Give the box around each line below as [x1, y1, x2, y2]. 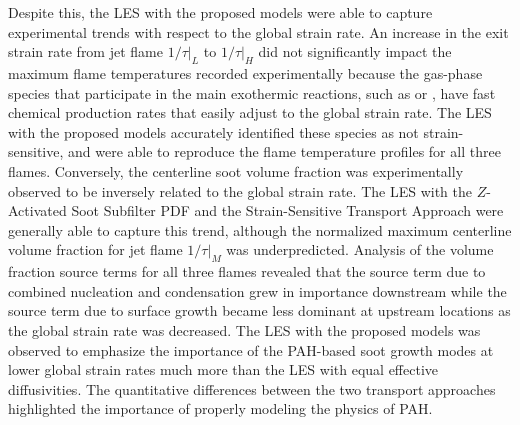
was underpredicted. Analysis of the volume [226, 239, 494, 260]
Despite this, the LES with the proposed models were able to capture [8, 2, 433, 22]
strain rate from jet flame [8, 41, 163, 62]
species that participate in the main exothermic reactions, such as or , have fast [8, 82, 496, 103]
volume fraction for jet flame [8, 239, 183, 260]
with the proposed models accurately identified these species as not [8, 121, 419, 142]
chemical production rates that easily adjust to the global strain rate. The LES [8, 102, 492, 123]
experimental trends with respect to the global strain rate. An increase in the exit [8, 21, 509, 42]
